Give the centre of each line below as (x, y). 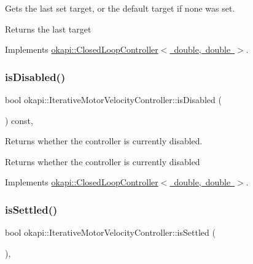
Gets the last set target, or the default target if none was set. (120, 8)
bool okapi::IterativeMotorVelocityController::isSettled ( (110, 232)
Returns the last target (48, 29)
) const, (19, 120)
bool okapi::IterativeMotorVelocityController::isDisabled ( (113, 99)
